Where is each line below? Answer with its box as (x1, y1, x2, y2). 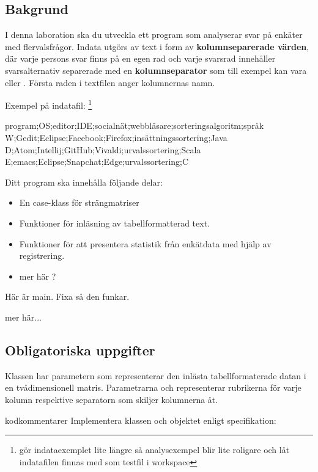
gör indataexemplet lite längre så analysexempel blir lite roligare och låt (19, 443, 290, 456)
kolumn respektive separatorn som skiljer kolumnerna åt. (5, 393, 218, 405)
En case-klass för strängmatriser (19, 196, 139, 209)
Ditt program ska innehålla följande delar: (5, 175, 163, 188)
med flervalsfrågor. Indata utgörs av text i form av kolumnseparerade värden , (5, 40, 309, 53)
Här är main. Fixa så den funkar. (5, 290, 130, 303)
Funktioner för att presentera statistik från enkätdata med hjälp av (19, 237, 272, 250)
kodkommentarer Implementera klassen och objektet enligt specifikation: (5, 413, 276, 426)
